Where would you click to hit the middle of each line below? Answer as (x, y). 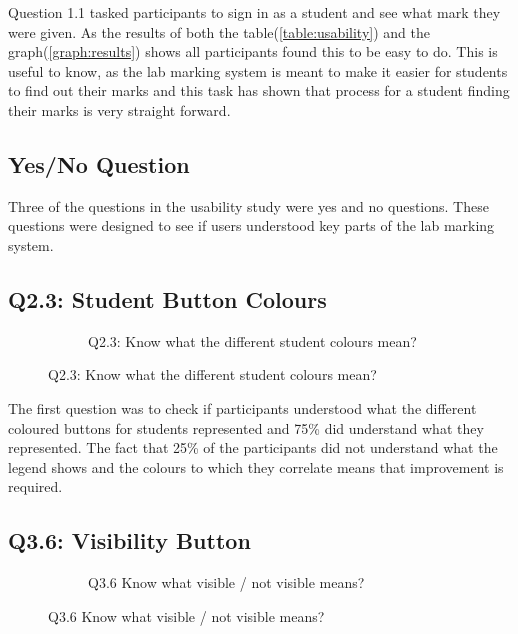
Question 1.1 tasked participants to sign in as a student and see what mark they (254, 12)
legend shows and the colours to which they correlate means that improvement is (256, 466)
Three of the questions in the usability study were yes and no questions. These (248, 205)
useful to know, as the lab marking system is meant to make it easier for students (258, 70)
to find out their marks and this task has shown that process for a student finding (259, 90)
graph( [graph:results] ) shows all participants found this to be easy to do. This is (253, 51)
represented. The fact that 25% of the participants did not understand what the (253, 447)
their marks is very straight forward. (119, 109)
